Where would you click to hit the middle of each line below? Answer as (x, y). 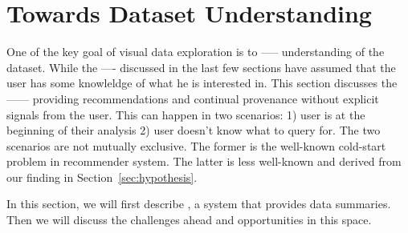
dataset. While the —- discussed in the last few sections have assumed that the (201, 67)
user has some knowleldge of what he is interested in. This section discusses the (202, 83)
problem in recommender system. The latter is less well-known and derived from (204, 161)
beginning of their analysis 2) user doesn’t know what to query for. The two (194, 130)
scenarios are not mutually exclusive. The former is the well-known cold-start (196, 145)
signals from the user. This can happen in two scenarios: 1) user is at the (186, 114)
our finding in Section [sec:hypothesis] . (102, 177)
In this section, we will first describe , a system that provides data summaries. (199, 204)
